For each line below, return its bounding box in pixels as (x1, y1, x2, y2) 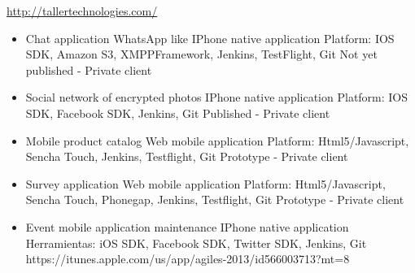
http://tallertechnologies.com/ (7, 2, 158, 19)
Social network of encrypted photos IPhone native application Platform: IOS (25, 89, 408, 106)
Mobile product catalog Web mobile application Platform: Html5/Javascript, (25, 132, 409, 149)
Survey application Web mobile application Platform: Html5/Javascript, (25, 175, 386, 192)
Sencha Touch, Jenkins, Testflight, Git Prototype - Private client (25, 148, 348, 165)
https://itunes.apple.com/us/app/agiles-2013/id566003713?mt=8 (25, 250, 350, 267)
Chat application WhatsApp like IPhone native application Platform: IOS (25, 29, 395, 46)
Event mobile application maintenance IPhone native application (25, 218, 349, 235)
